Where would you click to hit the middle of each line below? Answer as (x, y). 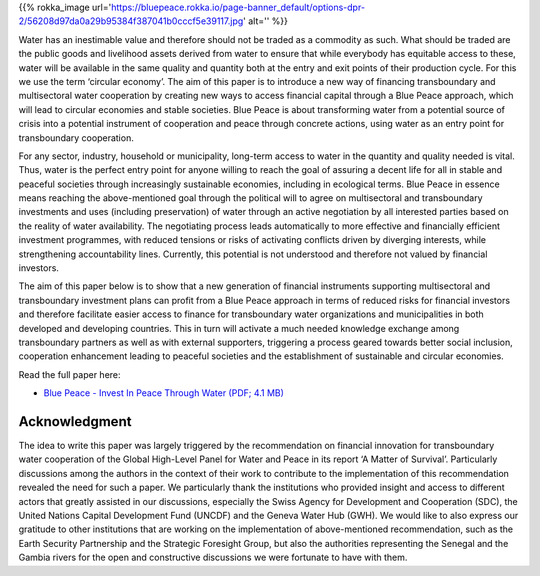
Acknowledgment (75, 421)
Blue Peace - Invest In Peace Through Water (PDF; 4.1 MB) (164, 393)
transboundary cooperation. (76, 137)
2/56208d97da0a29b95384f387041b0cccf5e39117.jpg (131, 21)
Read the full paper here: (69, 374)
